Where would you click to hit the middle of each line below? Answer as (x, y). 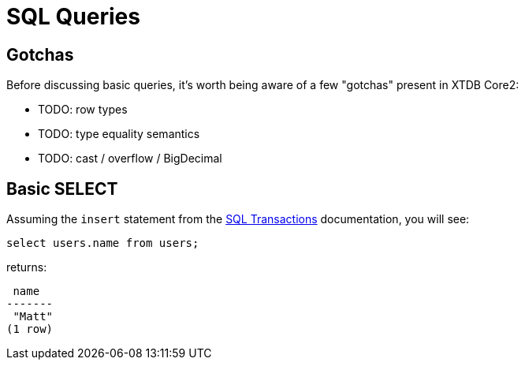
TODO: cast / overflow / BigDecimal (130, 159)
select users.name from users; (103, 243)
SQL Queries (73, 17)
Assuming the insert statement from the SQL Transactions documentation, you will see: (238, 219)
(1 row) (30, 329)
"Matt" (33, 317)
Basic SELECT (62, 189)
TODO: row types (83, 110)
